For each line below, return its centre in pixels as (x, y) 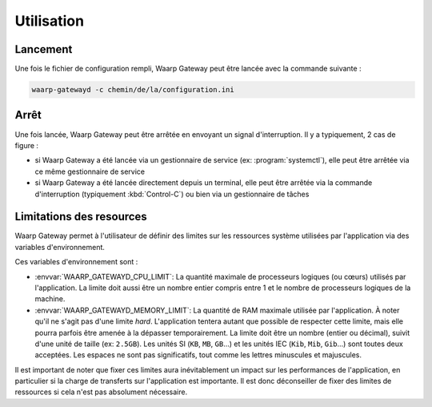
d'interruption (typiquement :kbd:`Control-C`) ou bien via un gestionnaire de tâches (172, 194)
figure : (27, 145)
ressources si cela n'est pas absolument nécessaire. (101, 392)
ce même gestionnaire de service (90, 171)
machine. (50, 299)
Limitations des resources (81, 217)
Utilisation (49, 21)
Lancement (44, 49)
